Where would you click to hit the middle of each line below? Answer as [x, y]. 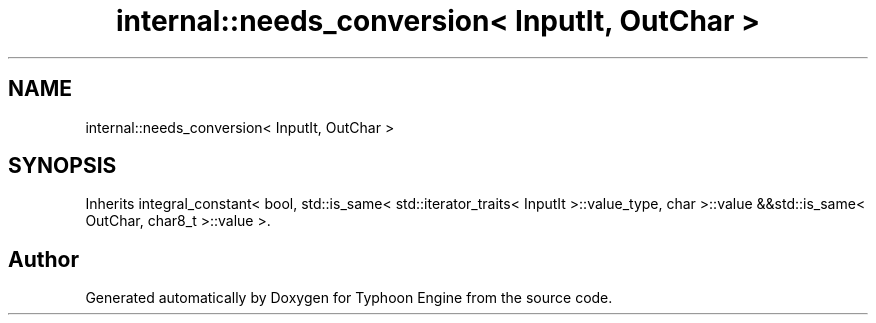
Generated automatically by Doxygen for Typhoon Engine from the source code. [349, 298]
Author [43, 259]
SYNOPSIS [62, 166]
